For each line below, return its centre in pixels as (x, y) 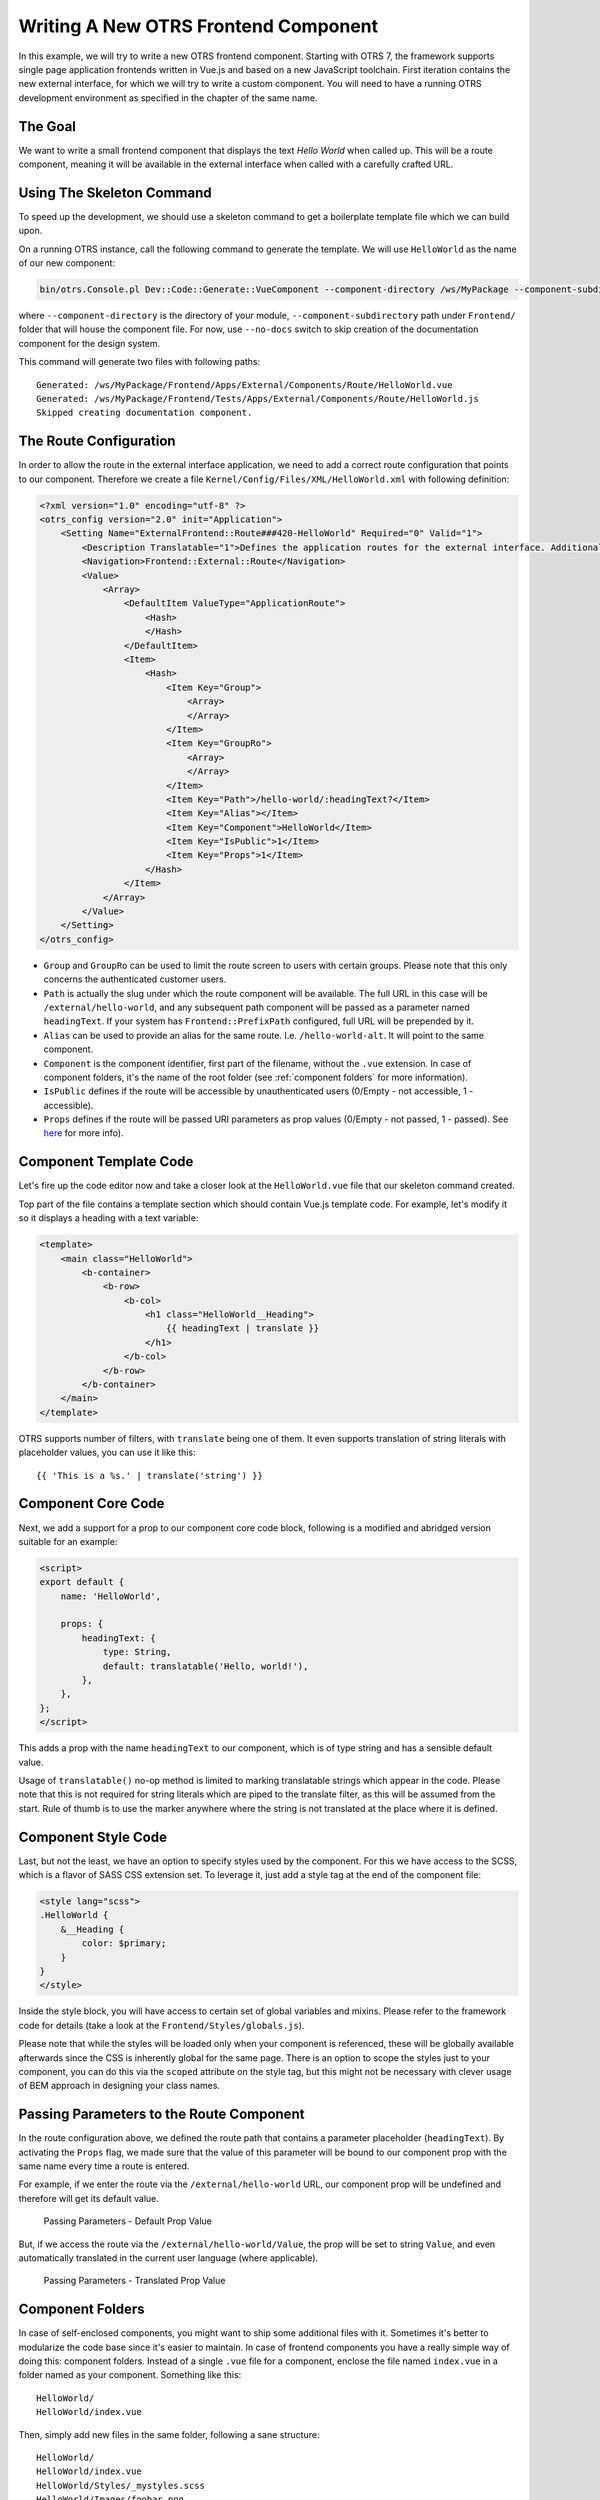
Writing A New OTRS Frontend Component (198, 26)
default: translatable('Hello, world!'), (205, 1666)
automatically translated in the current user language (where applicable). (168, 2257)
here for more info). (83, 1133)
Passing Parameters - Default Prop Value (127, 2221)
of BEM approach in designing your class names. (119, 2086)
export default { (82, 1582)
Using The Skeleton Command (115, 192)
